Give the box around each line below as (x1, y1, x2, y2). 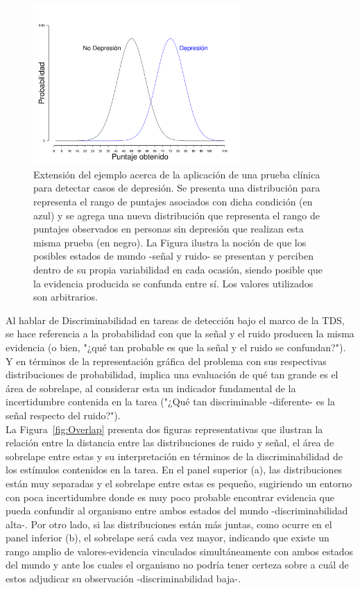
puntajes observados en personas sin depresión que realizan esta (33, 221, 304, 236)
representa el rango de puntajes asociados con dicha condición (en (33, 194, 313, 209)
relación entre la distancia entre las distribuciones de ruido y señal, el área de (6, 435, 334, 450)
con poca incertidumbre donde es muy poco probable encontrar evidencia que (6, 489, 334, 504)
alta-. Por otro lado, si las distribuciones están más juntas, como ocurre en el (6, 516, 332, 531)
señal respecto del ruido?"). (6, 407, 121, 422)
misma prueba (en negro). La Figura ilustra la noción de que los (33, 235, 307, 249)
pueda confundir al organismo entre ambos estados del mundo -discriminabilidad (6, 503, 348, 518)
